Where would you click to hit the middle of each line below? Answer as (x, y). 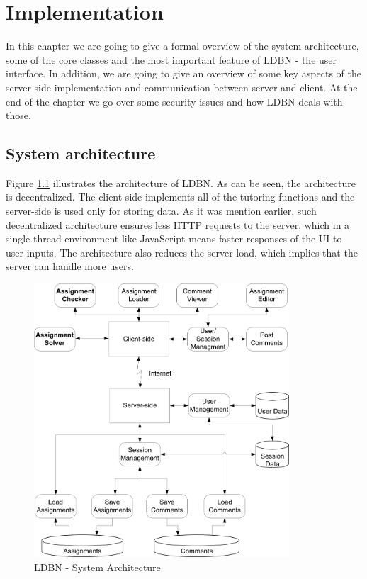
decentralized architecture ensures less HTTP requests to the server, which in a (178, 224)
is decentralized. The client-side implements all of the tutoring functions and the (180, 197)
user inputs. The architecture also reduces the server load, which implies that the (182, 252)
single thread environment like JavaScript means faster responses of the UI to (174, 238)
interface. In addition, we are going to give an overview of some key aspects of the (183, 73)
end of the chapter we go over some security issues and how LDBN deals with (174, 101)
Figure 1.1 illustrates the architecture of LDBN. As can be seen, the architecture (181, 182)
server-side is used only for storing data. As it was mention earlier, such (161, 211)
